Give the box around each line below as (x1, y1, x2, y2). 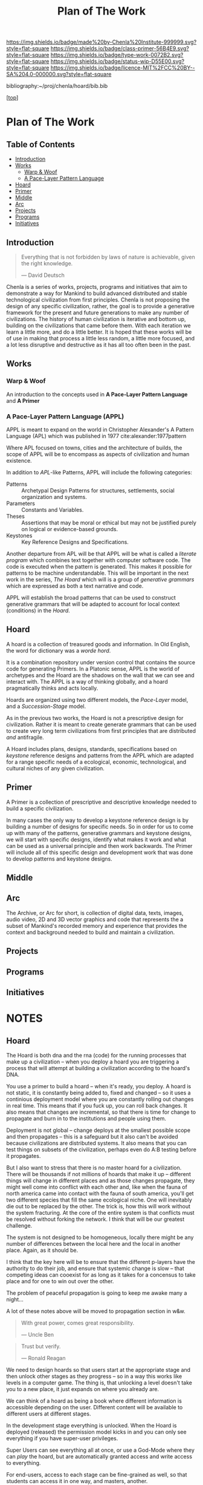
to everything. (6, 1459, 41, 1466)
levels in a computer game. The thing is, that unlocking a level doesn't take (6, 1379, 192, 1386)
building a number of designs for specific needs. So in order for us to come (6, 822, 193, 830)
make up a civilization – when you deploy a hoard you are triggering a (6, 1058, 179, 1065)
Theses (6, 512, 25, 520)
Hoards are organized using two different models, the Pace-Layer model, (6, 696, 188, 703)
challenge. (6, 1222, 33, 1229)
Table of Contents (6, 139, 76, 150)
